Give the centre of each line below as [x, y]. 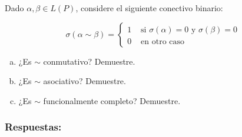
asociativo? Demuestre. [84, 81]
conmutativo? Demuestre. [89, 61]
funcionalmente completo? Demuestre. [112, 100]
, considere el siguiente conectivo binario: [149, 8]
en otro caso [163, 41]
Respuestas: [33, 127]
